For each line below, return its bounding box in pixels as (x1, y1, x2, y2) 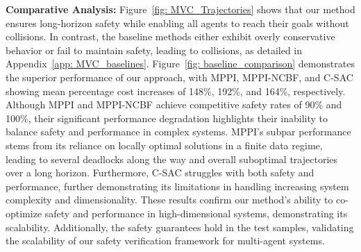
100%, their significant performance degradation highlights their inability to (6, 110, 328, 125)
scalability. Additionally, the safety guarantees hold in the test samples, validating (6, 219, 354, 234)
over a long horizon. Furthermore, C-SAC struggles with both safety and (6, 165, 314, 180)
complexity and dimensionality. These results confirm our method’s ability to (6, 192, 333, 207)
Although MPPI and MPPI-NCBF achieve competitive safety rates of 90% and (6, 97, 342, 112)
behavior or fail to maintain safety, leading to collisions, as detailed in (6, 42, 303, 57)
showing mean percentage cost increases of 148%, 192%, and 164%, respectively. (6, 83, 346, 98)
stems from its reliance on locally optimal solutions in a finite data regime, (6, 137, 323, 152)
